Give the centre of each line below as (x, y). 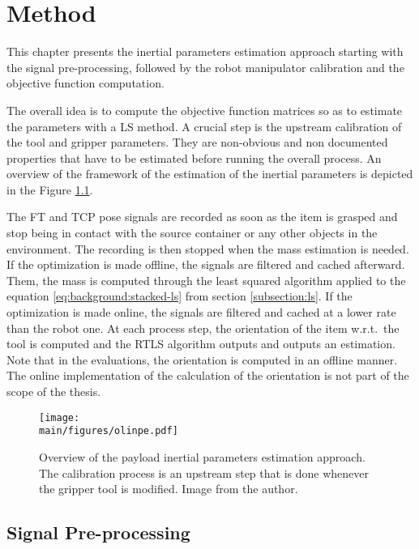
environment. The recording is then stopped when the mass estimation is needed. (208, 248)
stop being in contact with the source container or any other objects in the (192, 233)
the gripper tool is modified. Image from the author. (169, 489)
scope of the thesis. (54, 391)
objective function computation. (86, 83)
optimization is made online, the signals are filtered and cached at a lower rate (201, 312)
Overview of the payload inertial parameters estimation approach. (202, 456)
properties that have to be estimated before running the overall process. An (194, 157)
